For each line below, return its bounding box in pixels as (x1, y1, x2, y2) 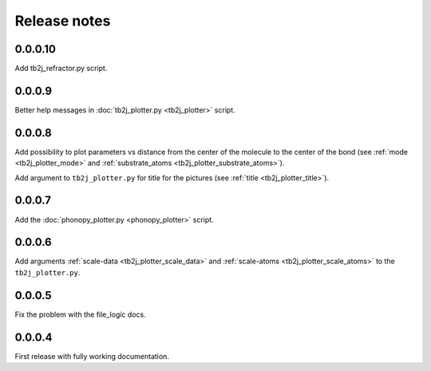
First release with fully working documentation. (14, 351, 169, 361)
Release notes (14, 12, 111, 30)
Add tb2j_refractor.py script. (14, 64, 108, 73)
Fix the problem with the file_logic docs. (14, 310, 147, 319)
